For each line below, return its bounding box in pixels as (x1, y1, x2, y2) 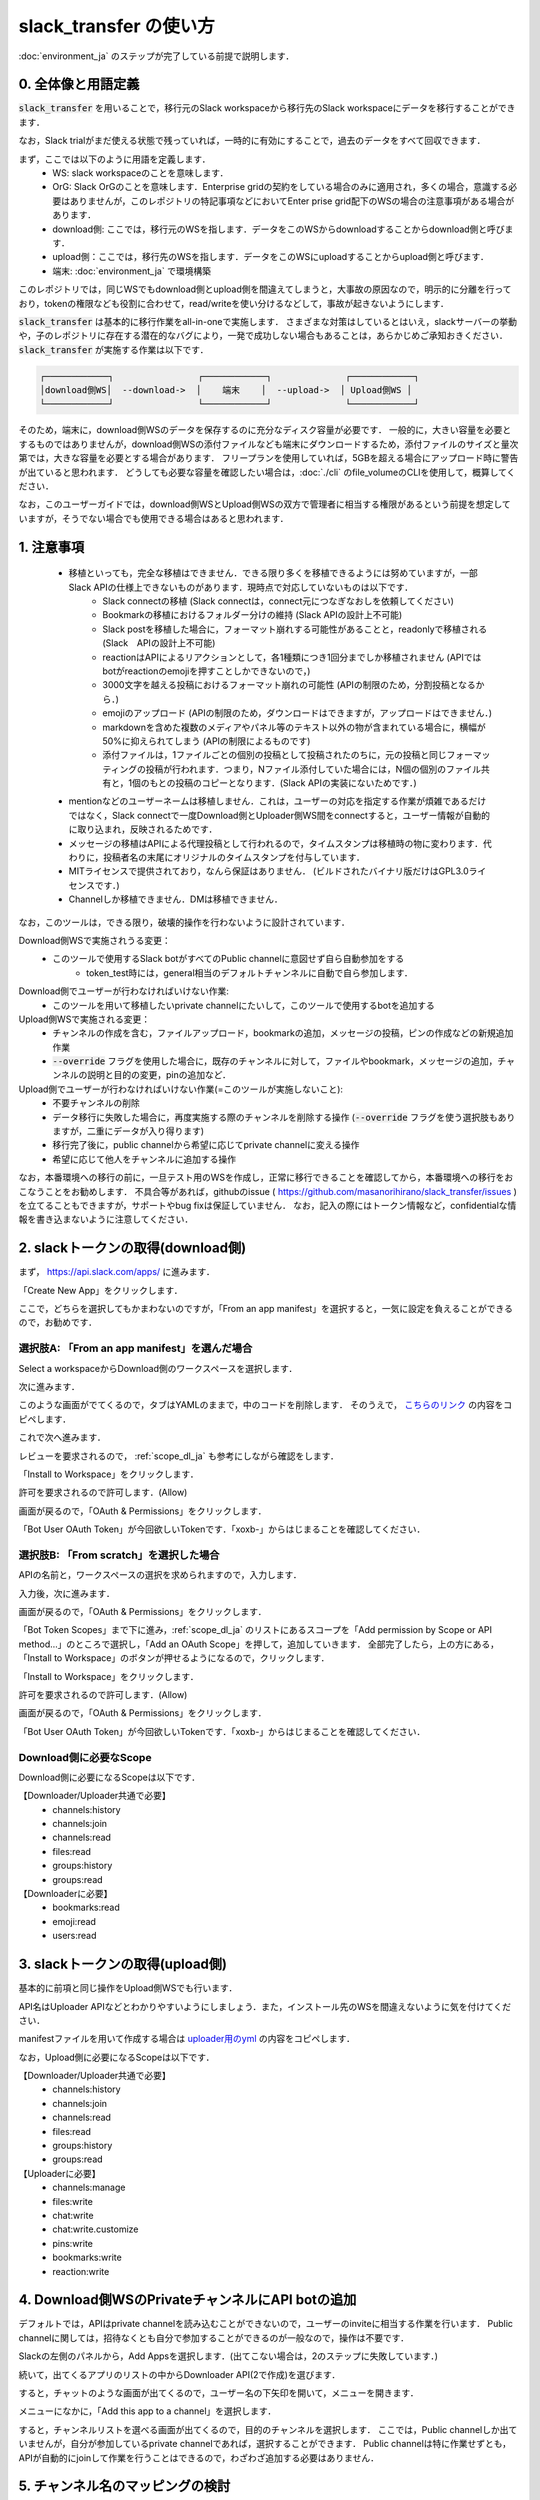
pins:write (52, 2237, 94, 2249)
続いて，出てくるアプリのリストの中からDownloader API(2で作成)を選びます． (18, 2368, 341, 2380)
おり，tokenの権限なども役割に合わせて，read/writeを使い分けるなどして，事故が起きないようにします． (18, 297, 450, 309)
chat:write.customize (52, 2223, 139, 2235)
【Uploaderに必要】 (18, 2167, 101, 2179)
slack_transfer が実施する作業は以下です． (18, 343, 209, 355)
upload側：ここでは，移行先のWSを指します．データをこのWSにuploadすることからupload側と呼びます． (52, 251, 490, 263)
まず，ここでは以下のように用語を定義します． (18, 153, 211, 165)
